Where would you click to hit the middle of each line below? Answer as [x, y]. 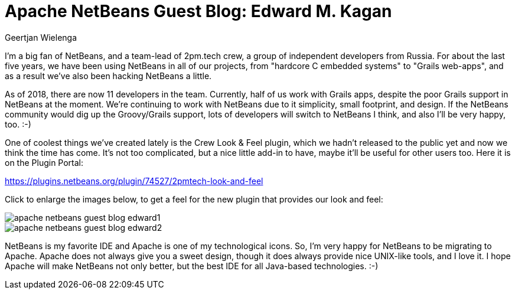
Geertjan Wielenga [41, 37]
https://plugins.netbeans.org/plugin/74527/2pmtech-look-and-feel [134, 181]
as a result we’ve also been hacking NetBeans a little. [108, 76]
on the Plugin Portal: [44, 162]
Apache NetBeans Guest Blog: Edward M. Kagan [198, 11]
